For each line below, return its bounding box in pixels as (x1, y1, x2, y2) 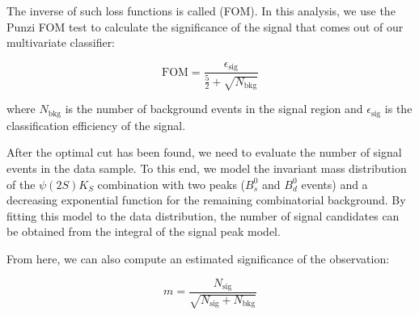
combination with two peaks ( (97, 175, 246, 192)
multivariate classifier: (6, 34, 116, 51)
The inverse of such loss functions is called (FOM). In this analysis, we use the (6, 2, 396, 19)
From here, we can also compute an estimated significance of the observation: (6, 250, 390, 267)
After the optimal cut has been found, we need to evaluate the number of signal (6, 144, 402, 161)
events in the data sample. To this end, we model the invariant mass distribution (6, 160, 407, 177)
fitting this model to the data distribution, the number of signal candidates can (6, 207, 400, 224)
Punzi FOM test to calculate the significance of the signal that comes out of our (6, 18, 404, 35)
